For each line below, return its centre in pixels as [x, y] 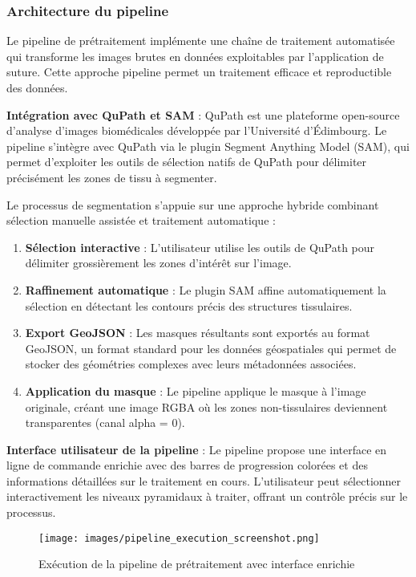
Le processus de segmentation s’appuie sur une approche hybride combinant [193, 204]
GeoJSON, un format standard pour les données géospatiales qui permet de [211, 348]
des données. [37, 87]
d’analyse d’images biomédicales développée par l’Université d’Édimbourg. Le [197, 130]
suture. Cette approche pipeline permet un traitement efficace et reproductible [199, 72]
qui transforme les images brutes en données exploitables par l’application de [195, 56]
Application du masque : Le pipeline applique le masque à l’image [196, 390]
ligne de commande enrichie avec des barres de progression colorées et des [187, 465]
